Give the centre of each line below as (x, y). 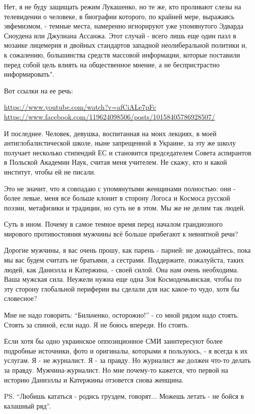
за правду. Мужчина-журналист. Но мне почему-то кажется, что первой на (116, 370)
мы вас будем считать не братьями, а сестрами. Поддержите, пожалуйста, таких (124, 260)
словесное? (20, 298)
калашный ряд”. (28, 405)
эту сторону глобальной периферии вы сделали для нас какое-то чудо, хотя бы (122, 288)
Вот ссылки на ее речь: (39, 90)
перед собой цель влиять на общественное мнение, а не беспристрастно (112, 64)
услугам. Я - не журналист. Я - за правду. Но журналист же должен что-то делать (127, 360)
